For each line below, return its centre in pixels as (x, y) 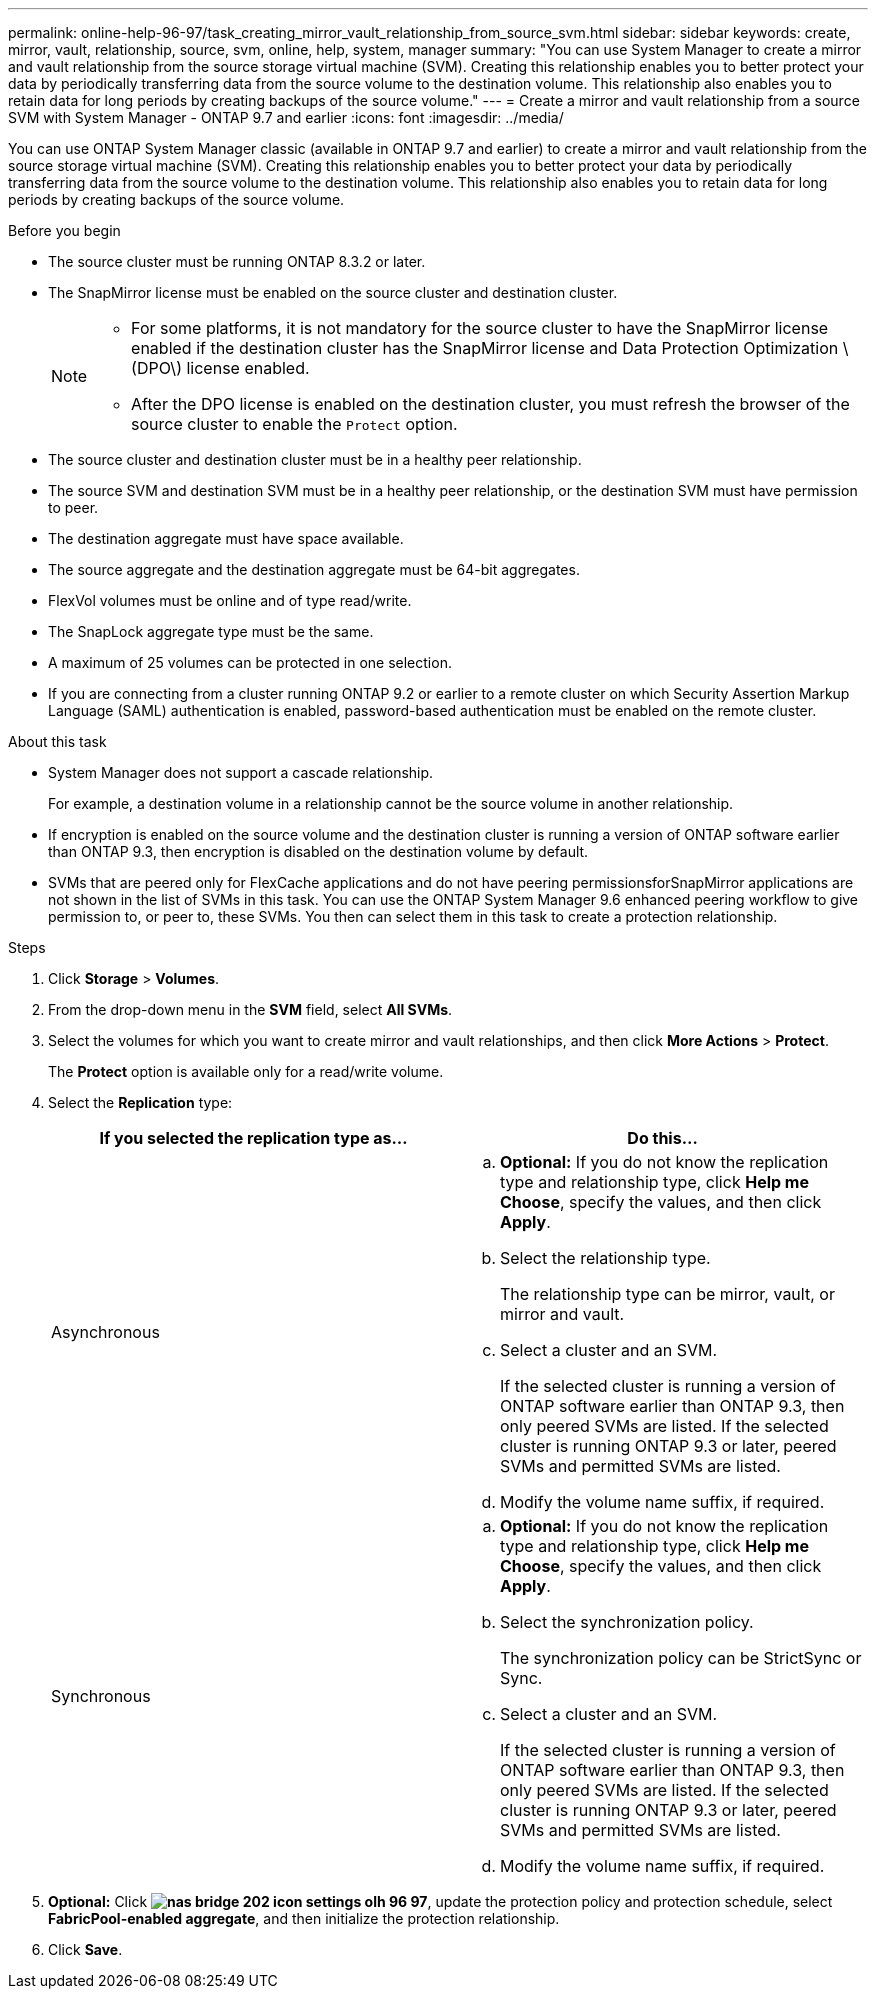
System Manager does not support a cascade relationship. (241, 772)
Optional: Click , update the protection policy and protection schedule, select (440, 1901)
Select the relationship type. (605, 1258)
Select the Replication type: (140, 1102)
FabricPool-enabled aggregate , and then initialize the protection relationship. (304, 1918)
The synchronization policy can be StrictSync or (681, 1658)
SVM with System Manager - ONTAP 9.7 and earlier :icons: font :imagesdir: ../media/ (286, 117)
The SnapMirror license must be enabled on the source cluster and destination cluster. (333, 292)
